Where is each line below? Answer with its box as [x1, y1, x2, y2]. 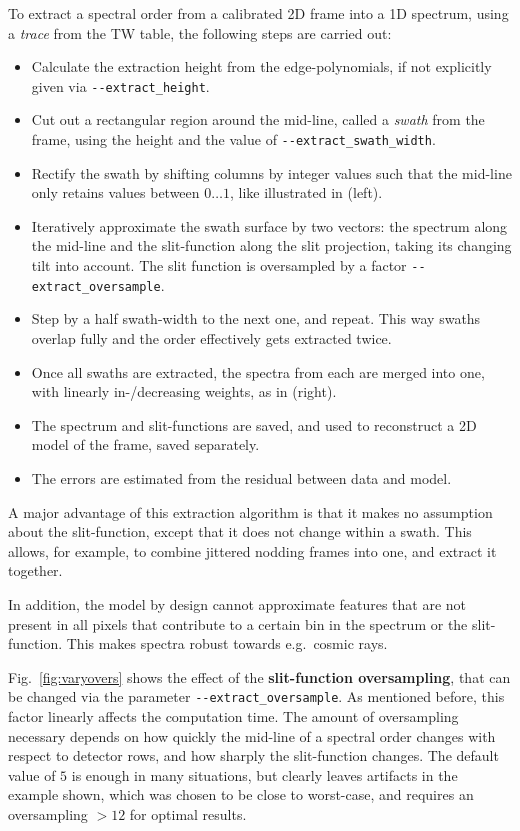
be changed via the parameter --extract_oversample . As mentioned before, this [8, 686, 505, 707]
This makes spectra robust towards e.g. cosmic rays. [66, 633, 388, 654]
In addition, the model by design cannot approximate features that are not [8, 593, 467, 614]
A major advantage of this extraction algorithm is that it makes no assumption [8, 501, 493, 522]
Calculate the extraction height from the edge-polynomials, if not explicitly [31, 56, 492, 77]
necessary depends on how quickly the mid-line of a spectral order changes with [8, 725, 496, 746]
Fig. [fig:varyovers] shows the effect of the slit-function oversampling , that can [8, 666, 511, 687]
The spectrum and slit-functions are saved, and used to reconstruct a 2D [31, 414, 477, 435]
